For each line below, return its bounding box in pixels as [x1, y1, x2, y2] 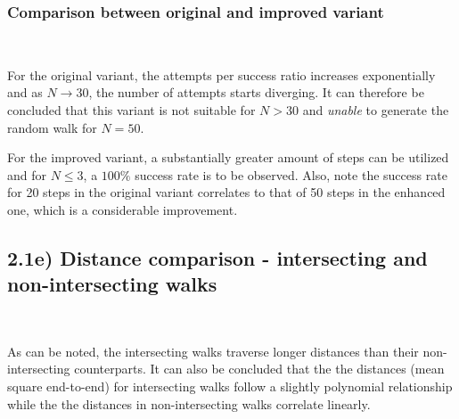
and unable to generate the [302, 101, 449, 119]
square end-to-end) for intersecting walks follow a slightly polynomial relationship [7, 376, 453, 395]
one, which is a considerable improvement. [7, 200, 238, 218]
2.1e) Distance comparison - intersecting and [7, 243, 428, 271]
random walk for [7, 118, 97, 136]
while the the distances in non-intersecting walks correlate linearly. [7, 394, 371, 413]
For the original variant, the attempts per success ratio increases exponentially [7, 65, 436, 84]
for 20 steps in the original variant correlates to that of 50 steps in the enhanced [7, 183, 446, 201]
